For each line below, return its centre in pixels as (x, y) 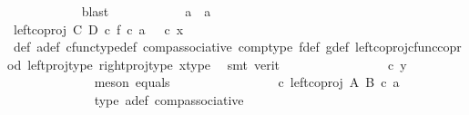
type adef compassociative (169, 99)
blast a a (146, 11)
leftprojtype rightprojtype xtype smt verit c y (217, 64)
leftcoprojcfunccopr (408, 47)
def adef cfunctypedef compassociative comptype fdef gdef (181, 47)
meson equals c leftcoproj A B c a (247, 82)
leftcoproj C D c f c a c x (98, 29)
